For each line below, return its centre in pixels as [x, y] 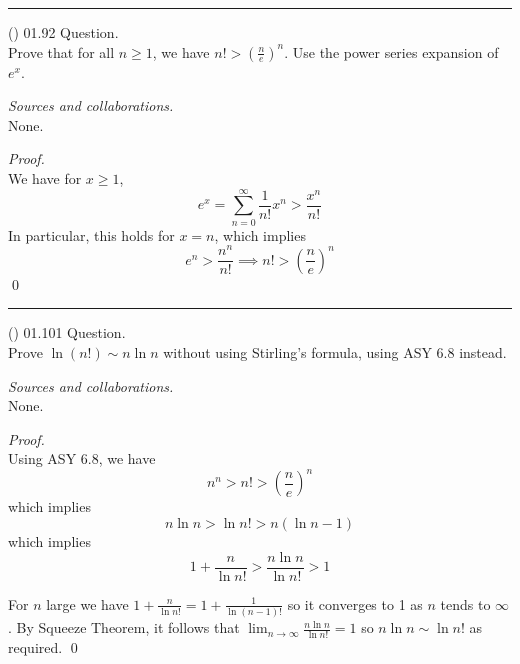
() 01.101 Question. [67, 332]
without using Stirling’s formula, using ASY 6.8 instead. [335, 352]
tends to [465, 603]
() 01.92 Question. [63, 32]
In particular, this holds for [91, 234]
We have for [45, 177]
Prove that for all [61, 51]
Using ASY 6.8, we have [82, 458]
